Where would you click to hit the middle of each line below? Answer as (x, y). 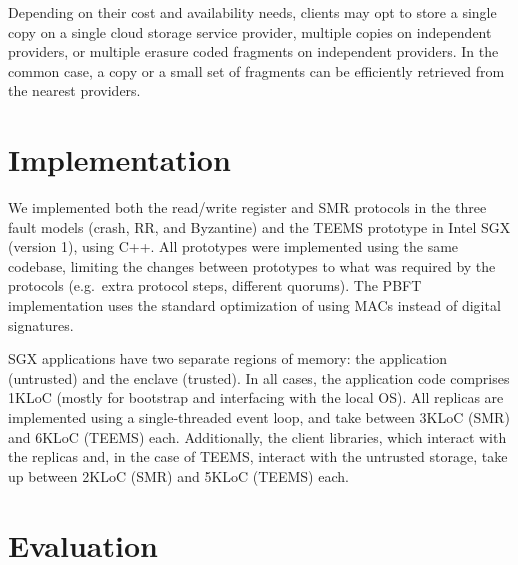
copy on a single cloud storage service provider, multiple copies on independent (250, 31)
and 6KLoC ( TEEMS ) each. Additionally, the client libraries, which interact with (257, 436)
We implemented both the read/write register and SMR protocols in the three (247, 207)
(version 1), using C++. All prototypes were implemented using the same (233, 246)
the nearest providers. (74, 90)
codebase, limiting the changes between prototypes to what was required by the (252, 265)
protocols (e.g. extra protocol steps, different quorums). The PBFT (215, 285)
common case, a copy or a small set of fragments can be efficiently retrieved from (256, 70)
